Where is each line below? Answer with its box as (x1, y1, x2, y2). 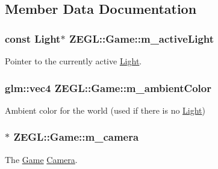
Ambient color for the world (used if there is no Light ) (5, 103, 206, 116)
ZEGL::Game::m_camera (13, 129, 139, 144)
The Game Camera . (5, 153, 78, 165)
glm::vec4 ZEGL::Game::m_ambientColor (5, 80, 211, 95)
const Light (5, 31, 61, 46)
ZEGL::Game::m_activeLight (69, 31, 214, 46)
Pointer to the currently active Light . (5, 55, 142, 67)
